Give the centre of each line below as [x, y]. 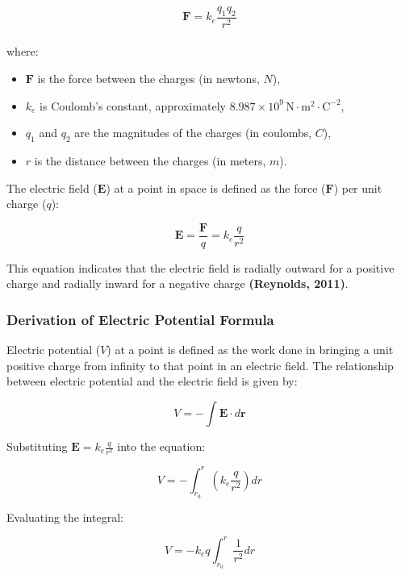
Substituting [37, 446]
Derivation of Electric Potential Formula [140, 319]
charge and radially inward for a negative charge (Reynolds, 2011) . [178, 283]
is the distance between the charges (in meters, [150, 160]
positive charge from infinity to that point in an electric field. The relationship [200, 365]
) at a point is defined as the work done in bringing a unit [250, 350]
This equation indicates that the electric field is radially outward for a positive [200, 267]
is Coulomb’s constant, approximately [133, 105]
